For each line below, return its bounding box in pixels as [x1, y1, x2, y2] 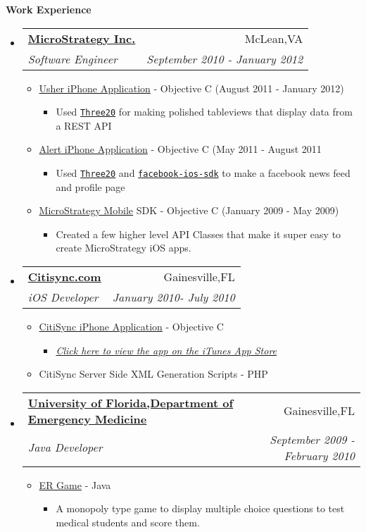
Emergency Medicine [27, 410, 147, 427]
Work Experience [6, 2, 91, 16]
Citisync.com [27, 268, 101, 285]
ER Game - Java [39, 477, 111, 492]
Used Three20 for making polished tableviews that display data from [56, 104, 353, 119]
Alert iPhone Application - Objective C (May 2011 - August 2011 [39, 142, 322, 156]
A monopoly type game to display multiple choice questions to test [56, 501, 345, 516]
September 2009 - [270, 431, 355, 447]
